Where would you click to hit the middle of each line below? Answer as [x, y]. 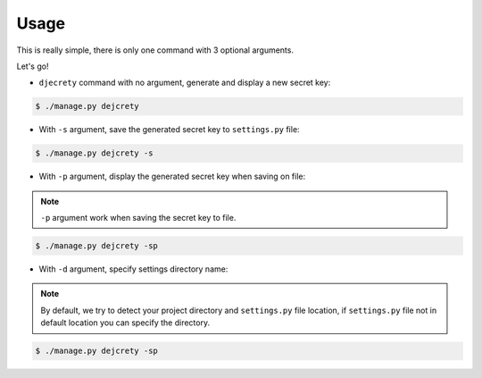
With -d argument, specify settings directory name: [133, 269]
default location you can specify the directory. [125, 323]
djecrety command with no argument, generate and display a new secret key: [185, 83]
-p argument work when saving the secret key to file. [138, 218]
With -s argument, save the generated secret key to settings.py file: [169, 130]
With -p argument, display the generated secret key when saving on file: [172, 176]
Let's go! [33, 66]
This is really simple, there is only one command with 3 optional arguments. [155, 50]
